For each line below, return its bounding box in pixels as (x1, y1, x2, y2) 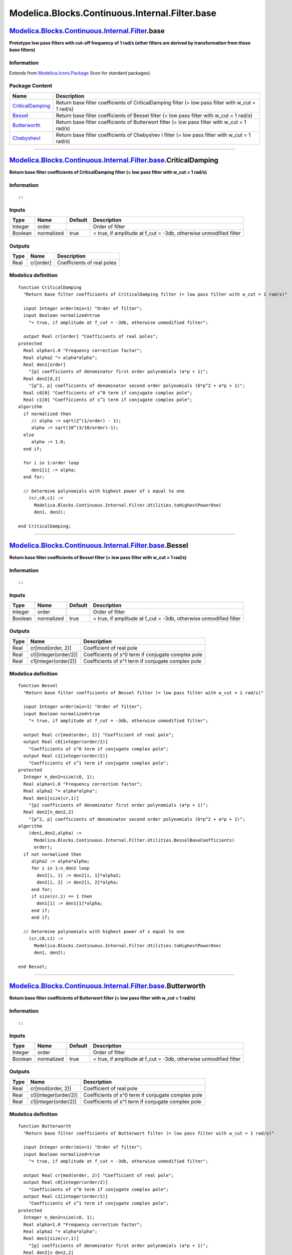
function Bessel (18, 683, 58, 689)
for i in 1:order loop (23, 460, 79, 466)
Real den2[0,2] (23, 375, 61, 382)
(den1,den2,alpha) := (28, 830, 82, 836)
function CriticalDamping (18, 284, 82, 290)
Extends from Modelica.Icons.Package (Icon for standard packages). (9, 70, 151, 76)
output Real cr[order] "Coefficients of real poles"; (23, 334, 158, 339)
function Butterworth (18, 1123, 71, 1129)
